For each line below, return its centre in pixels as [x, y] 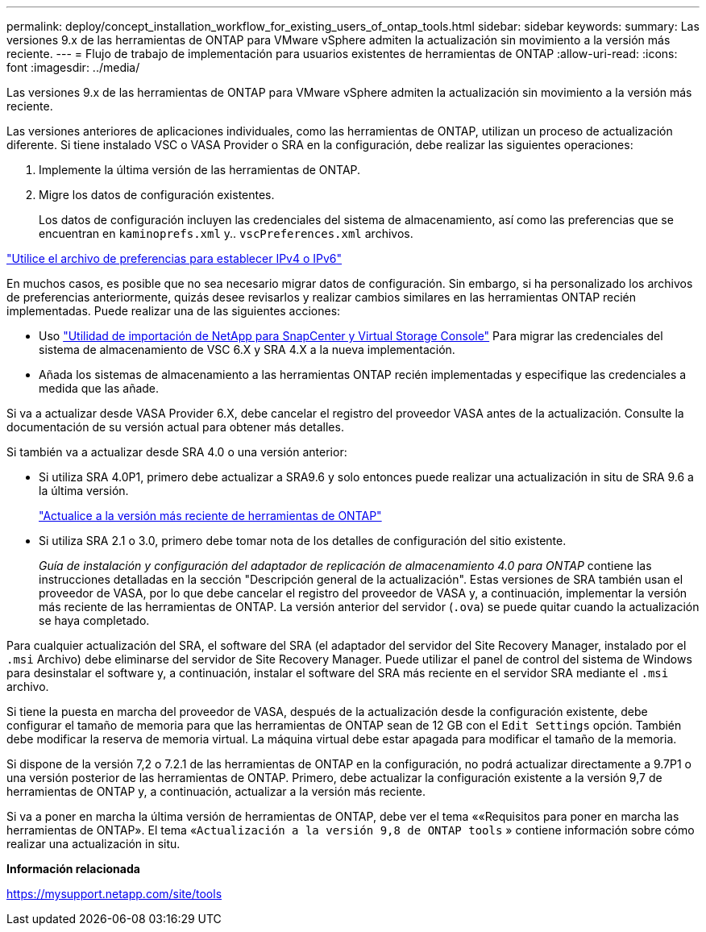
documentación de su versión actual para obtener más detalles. [175, 427]
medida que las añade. [99, 388]
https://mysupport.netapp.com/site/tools [114, 894]
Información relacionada [73, 869]
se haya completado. [94, 620]
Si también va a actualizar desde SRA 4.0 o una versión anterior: [177, 452]
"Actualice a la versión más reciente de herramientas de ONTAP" [210, 516]
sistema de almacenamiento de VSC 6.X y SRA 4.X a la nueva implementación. [247, 349]
